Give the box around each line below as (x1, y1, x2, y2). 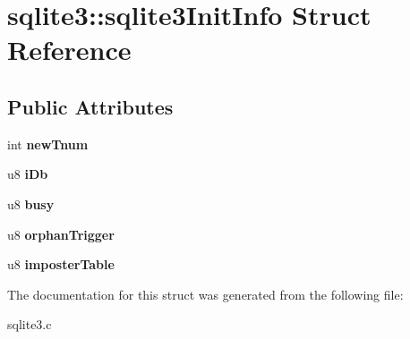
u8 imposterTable (7, 255, 115, 274)
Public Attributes (7, 92, 174, 120)
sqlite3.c (7, 315, 52, 334)
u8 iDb (7, 165, 48, 183)
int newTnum (7, 134, 89, 153)
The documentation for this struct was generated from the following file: (7, 284, 404, 303)
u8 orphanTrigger (7, 225, 115, 243)
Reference (7, 31, 132, 68)
